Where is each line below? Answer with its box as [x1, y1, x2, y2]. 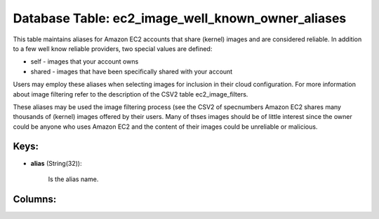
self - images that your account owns [30, 57, 139, 66]
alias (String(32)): [30, 159, 82, 167]
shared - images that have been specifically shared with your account [30, 67, 233, 76]
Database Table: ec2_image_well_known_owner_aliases [13, 10, 347, 26]
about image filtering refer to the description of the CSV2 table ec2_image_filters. [13, 90, 248, 98]
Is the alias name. [48, 175, 99, 183]
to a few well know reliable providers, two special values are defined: [13, 44, 213, 52]
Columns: [13, 193, 57, 205]
